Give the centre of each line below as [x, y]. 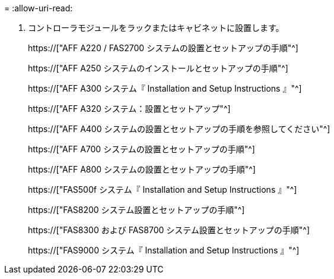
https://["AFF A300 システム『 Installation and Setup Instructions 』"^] [165, 88]
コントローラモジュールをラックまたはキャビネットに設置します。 [156, 28]
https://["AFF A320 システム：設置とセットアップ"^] [129, 109]
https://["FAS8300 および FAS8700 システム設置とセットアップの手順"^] [169, 230]
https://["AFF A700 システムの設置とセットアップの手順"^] [141, 149]
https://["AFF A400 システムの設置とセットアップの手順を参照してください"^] [179, 129]
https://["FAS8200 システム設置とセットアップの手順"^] [136, 210]
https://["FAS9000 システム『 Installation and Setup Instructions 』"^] [164, 250]
